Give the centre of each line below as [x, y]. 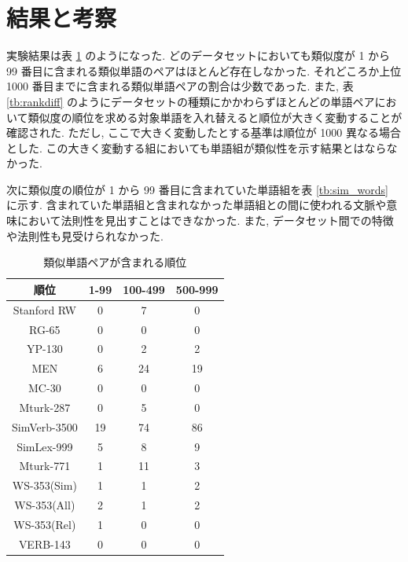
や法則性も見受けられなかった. [85, 235]
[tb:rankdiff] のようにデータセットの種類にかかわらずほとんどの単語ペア [191, 101]
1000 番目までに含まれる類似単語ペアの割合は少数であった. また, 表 [180, 86]
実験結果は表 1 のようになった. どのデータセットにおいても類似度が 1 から [198, 55]
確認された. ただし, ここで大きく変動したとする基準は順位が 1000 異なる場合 [204, 132]
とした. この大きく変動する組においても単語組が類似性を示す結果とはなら [197, 147]
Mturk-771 [45, 466]
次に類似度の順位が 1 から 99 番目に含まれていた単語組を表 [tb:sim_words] [197, 189]
